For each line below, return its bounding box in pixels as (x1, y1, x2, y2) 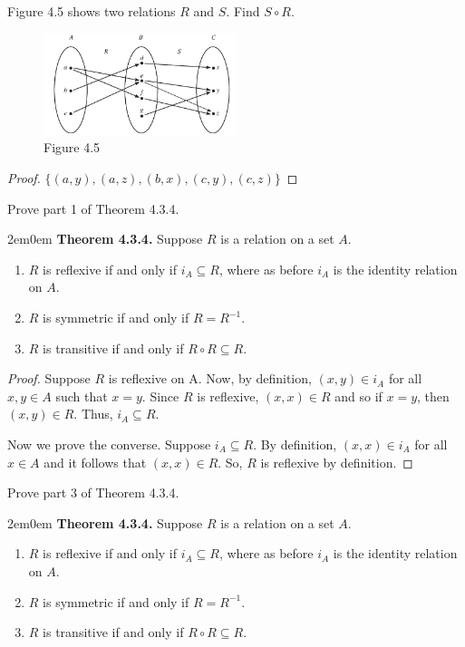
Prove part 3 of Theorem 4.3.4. (7, 483, 179, 502)
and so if (334, 386, 383, 405)
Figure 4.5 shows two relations (7, 2, 176, 20)
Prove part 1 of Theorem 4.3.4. (7, 198, 179, 217)
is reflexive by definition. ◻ (260, 452, 413, 471)
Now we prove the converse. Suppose (7, 434, 211, 453)
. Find (226, 2, 260, 20)
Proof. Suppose (7, 369, 91, 388)
